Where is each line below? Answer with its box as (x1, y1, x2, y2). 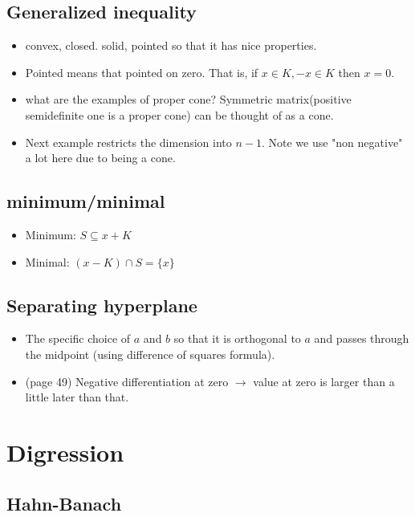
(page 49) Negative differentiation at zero (25, 372, 229, 389)
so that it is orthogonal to (173, 330, 301, 347)
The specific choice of (25, 330, 131, 347)
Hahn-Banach (6, 491, 122, 515)
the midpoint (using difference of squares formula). (25, 345, 275, 362)
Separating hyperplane (6, 292, 197, 317)
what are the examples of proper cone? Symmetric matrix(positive (25, 91, 352, 108)
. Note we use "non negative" (261, 133, 403, 150)
